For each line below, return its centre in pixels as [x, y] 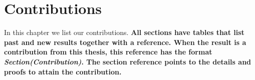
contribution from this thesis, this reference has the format [108, 52]
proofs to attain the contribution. [63, 71]
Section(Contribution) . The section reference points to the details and [128, 61]
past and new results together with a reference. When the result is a [125, 42]
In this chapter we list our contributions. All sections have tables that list [124, 32]
